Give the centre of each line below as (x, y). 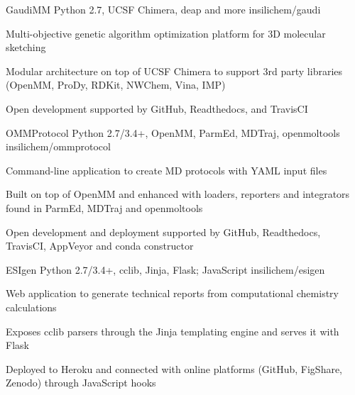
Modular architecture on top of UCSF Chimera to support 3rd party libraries (174, 71)
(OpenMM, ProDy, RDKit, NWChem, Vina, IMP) (116, 85)
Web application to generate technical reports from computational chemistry (172, 293)
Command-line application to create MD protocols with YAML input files (166, 170)
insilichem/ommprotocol (58, 146)
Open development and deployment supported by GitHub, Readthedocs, (163, 232)
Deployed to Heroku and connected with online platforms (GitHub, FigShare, (174, 368)
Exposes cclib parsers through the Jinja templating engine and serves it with (173, 331)
